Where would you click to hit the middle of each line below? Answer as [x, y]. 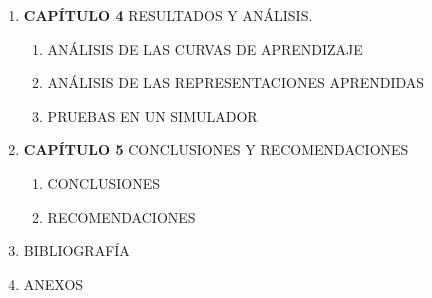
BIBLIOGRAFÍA [76, 250]
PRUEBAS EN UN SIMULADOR [152, 115]
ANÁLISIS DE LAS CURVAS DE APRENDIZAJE [205, 48]
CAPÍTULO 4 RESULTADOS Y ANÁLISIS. [168, 15]
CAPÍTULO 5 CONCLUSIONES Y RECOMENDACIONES [216, 149]
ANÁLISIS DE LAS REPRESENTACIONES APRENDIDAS [236, 82]
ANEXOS [53, 283]
